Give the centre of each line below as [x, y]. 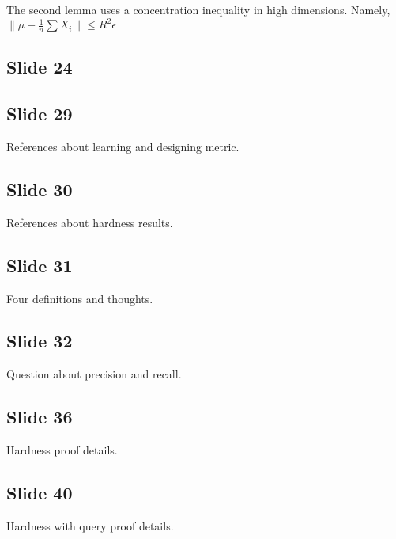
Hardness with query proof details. [90, 525]
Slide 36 [40, 417]
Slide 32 [40, 341]
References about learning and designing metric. [123, 146]
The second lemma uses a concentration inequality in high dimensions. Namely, [198, 9]
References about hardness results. [90, 222]
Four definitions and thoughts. [80, 298]
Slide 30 [40, 189]
